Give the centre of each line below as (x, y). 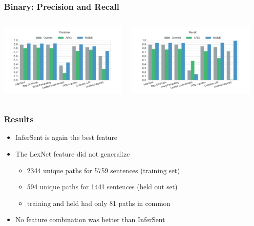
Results (19, 119)
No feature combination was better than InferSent (90, 219)
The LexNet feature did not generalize (73, 153)
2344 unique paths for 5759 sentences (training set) (104, 170)
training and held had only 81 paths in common (99, 203)
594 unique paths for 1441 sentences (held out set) (102, 187)
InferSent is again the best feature (66, 137)
